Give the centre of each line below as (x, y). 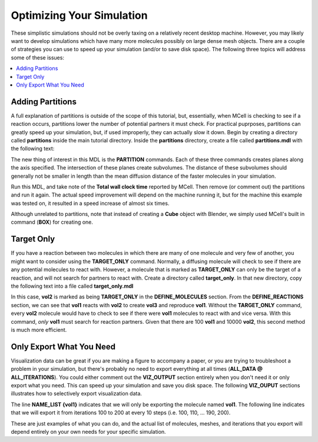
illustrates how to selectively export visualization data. (77, 394)
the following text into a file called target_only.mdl (72, 286)
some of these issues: (38, 57)
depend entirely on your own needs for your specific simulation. (88, 431)
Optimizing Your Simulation (79, 15)
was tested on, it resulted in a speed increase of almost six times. (90, 203)
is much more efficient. (39, 330)
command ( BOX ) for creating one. (52, 222)
